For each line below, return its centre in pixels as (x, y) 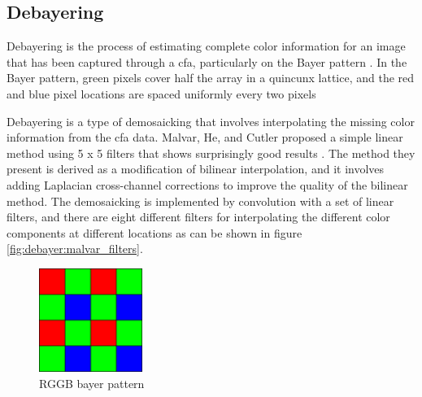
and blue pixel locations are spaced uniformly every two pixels (161, 93)
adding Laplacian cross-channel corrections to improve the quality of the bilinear (207, 184)
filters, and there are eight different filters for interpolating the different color (198, 217)
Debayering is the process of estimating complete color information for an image (206, 46)
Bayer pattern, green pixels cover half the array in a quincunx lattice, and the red (211, 78)
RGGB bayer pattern (92, 383)
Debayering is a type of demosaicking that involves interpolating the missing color (211, 121)
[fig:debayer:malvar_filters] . (75, 249)
